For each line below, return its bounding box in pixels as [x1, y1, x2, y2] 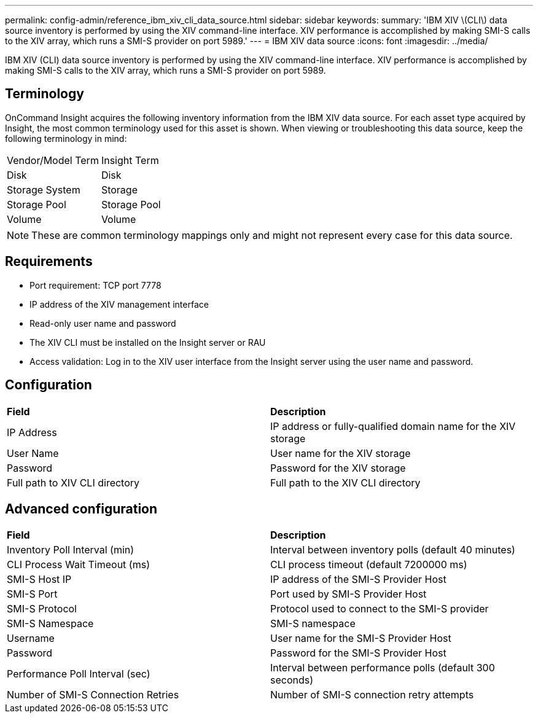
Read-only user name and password [29, 318, 176, 329]
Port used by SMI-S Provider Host [270, 588, 427, 601]
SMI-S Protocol [7, 603, 77, 615]
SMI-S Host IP [7, 573, 72, 586]
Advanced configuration [5, 501, 158, 517]
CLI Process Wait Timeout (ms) [7, 558, 150, 571]
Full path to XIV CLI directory [7, 476, 140, 489]
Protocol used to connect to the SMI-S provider [270, 603, 489, 615]
